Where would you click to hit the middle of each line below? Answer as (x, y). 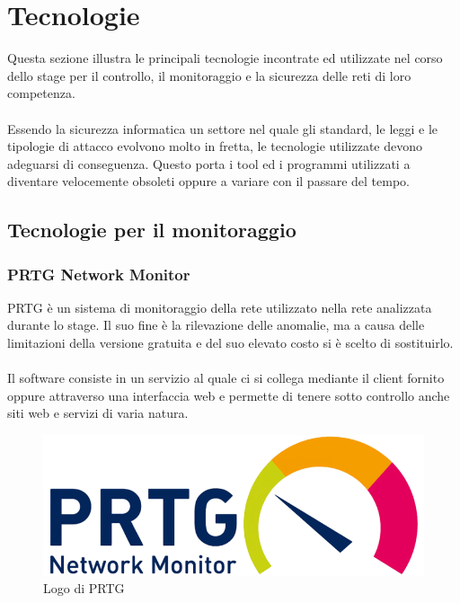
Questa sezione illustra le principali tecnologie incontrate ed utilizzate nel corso (225, 58)
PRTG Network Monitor (99, 274)
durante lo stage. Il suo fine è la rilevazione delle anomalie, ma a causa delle (216, 325)
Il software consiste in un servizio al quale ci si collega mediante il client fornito (226, 378)
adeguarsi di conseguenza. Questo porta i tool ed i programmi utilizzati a (209, 163)
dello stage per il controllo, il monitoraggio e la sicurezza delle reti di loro (209, 75)
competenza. (41, 93)
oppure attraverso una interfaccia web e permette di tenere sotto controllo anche (229, 395)
